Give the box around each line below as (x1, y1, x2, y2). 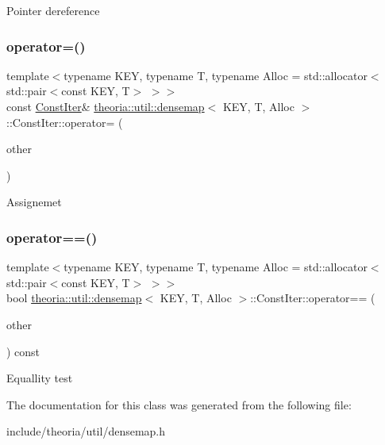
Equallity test (6, 370, 73, 386)
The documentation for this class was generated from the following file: (6, 396, 352, 412)
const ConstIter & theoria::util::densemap (6, 98, 205, 114)
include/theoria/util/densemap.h (6, 423, 166, 439)
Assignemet (6, 194, 62, 210)
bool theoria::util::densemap (6, 290, 142, 306)
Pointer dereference (6, 2, 100, 18)
